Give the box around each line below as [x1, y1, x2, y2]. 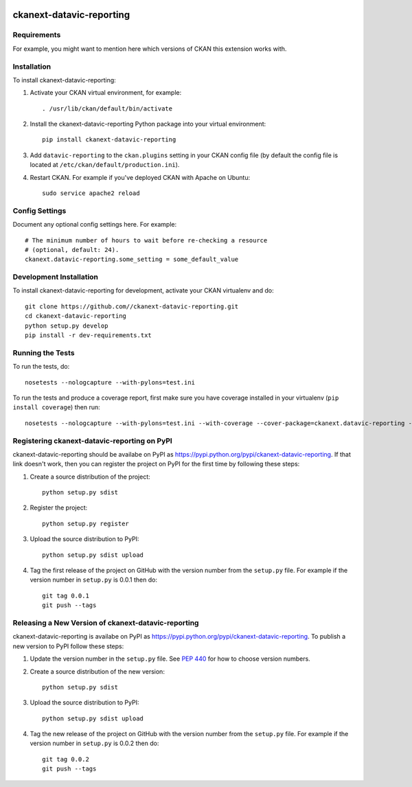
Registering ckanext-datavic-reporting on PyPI [12, 436, 173, 446]
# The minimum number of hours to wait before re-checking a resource [25, 236, 268, 244]
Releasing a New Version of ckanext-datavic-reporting [12, 618, 199, 628]
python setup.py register [42, 519, 130, 527]
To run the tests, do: [12, 363, 70, 371]
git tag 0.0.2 [42, 755, 89, 763]
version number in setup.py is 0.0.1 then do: [30, 575, 158, 584]
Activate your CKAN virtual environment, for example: [30, 89, 182, 97]
